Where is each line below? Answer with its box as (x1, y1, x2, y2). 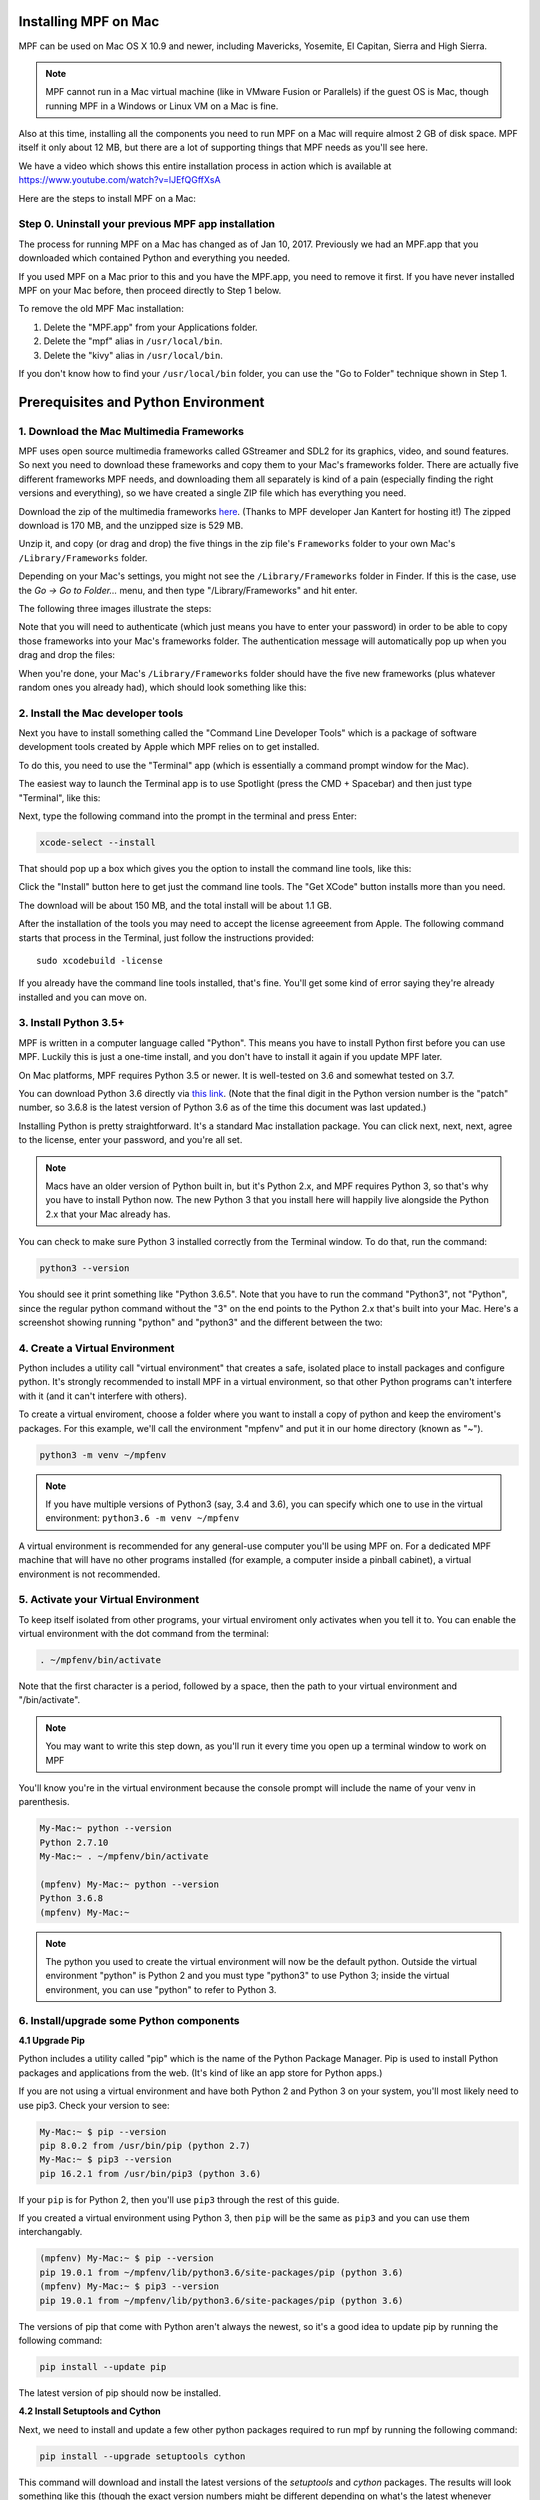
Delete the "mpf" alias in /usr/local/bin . (43, 335, 223, 347)
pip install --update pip (39, 2361, 167, 2372)
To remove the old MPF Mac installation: (18, 303, 184, 315)
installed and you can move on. (18, 991, 147, 1003)
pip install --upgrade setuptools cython (39, 2450, 246, 2462)
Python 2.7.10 (39, 1836, 109, 1848)
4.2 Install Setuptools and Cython (18, 2405, 162, 2417)
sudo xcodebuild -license (36, 955, 164, 966)
